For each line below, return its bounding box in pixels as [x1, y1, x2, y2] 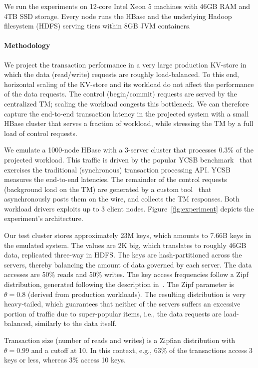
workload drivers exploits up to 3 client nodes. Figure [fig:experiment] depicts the [4, 203, 254, 213]
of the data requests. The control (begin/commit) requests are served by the [4, 88, 237, 99]
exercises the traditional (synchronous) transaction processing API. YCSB [4, 164, 231, 174]
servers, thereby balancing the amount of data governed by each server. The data [4, 259, 252, 269]
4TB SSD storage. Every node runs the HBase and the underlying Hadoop [4, 10, 232, 21]
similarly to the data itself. [35, 318, 117, 328]
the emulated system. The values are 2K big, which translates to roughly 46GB [4, 239, 247, 250]
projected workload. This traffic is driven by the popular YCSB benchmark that [4, 154, 253, 164]
